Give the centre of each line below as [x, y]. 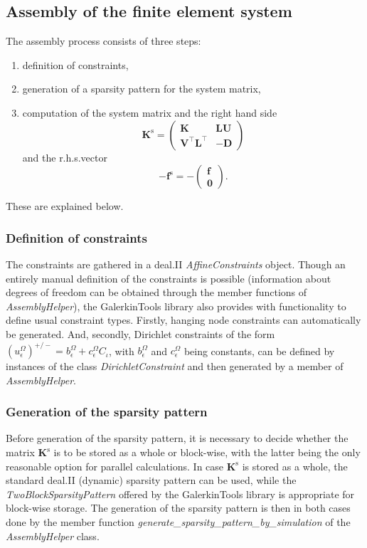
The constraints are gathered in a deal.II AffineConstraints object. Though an [176, 264]
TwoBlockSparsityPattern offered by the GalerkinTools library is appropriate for [180, 494]
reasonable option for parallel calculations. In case [115, 466]
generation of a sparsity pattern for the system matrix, [142, 89]
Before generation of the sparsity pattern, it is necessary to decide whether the [177, 438]
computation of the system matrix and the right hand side [150, 112]
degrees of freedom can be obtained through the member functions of [156, 292]
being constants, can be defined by [259, 351]
